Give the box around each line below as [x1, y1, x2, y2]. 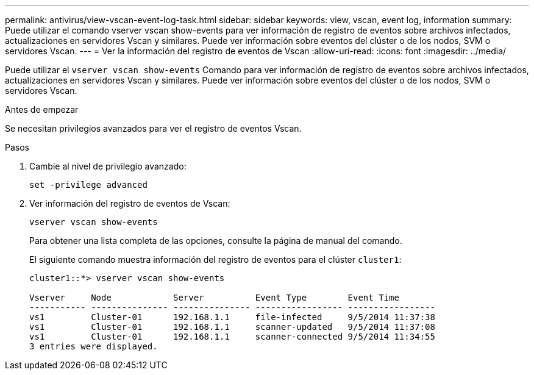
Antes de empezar [5, 104, 79, 115]
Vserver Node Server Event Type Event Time [29, 293, 399, 302]
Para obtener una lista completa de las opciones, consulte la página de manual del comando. [29, 235, 402, 246]
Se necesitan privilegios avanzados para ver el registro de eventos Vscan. [5, 123, 302, 134]
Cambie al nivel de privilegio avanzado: [29, 161, 187, 171]
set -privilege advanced [29, 180, 148, 190]
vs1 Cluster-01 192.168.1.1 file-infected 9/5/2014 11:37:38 [29, 312, 435, 322]
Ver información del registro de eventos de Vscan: [29, 198, 230, 209]
